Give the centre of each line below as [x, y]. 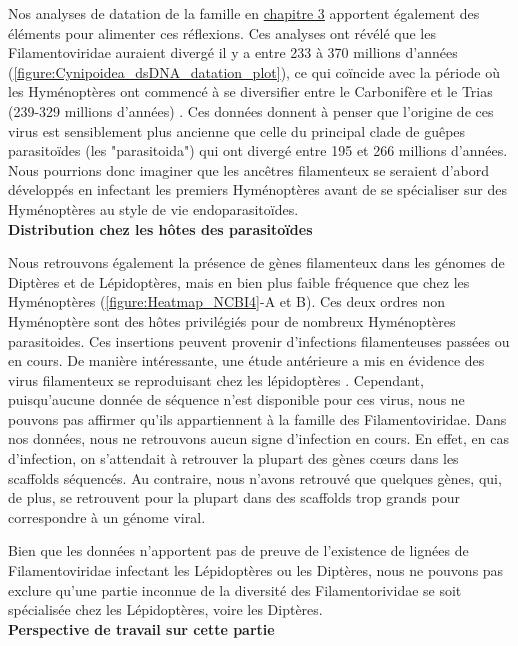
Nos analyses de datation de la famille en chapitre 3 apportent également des [244, 13]
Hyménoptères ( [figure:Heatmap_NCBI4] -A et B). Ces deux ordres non [227, 301]
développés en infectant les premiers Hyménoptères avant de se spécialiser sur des [257, 189]
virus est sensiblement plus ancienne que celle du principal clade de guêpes [237, 130]
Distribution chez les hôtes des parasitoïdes [160, 228]
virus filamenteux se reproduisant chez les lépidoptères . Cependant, [216, 379]
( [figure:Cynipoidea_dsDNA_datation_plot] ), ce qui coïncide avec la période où [254, 71]
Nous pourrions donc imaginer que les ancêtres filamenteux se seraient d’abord [248, 169]
